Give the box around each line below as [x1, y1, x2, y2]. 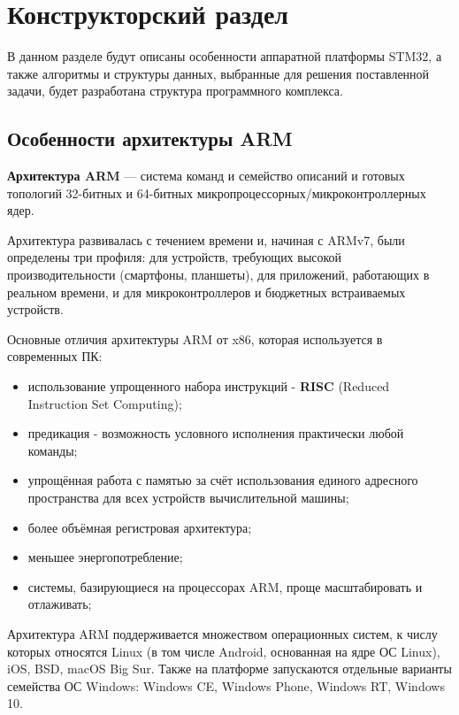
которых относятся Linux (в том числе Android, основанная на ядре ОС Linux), [7, 642, 440, 660]
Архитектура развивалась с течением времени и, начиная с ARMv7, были [7, 230, 405, 249]
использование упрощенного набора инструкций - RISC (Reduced [27, 377, 390, 396]
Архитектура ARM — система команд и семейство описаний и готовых [7, 166, 405, 185]
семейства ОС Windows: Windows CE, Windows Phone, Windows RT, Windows [7, 676, 445, 695]
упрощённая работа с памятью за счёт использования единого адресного [27, 471, 418, 489]
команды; [27, 441, 78, 459]
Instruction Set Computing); [27, 394, 182, 412]
